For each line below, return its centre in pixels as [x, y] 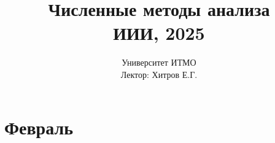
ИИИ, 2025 [159, 33]
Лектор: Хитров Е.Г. [159, 74]
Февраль [39, 127]
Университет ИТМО [159, 62]
